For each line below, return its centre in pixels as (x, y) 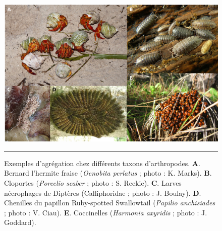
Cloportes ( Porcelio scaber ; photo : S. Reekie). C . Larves (93, 183)
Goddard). (20, 222)
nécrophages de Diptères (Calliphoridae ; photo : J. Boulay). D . (103, 192)
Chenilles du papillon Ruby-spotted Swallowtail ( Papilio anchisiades (110, 203)
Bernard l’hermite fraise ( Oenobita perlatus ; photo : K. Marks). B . (108, 173)
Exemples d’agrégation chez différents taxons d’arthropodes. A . (102, 163)
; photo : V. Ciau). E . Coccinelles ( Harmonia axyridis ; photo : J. (106, 212)
